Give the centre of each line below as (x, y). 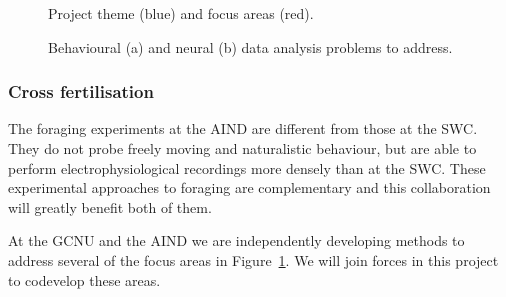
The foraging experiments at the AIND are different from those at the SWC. (243, 128)
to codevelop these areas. (84, 279)
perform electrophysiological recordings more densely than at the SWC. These (247, 167)
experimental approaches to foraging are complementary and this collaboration (249, 187)
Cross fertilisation (81, 91)
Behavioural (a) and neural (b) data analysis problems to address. (250, 46)
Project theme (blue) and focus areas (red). (181, 13)
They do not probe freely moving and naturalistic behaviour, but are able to (242, 148)
